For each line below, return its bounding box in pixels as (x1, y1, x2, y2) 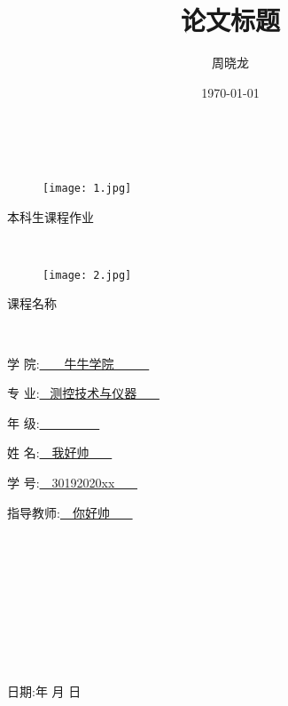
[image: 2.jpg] (43, 268, 132, 282)
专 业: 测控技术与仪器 (7, 384, 137, 402)
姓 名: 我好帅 (7, 443, 90, 462)
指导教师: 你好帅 (7, 503, 110, 521)
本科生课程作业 (7, 207, 94, 226)
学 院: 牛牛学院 (7, 353, 114, 372)
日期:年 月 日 (7, 682, 82, 701)
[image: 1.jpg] (43, 181, 132, 194)
